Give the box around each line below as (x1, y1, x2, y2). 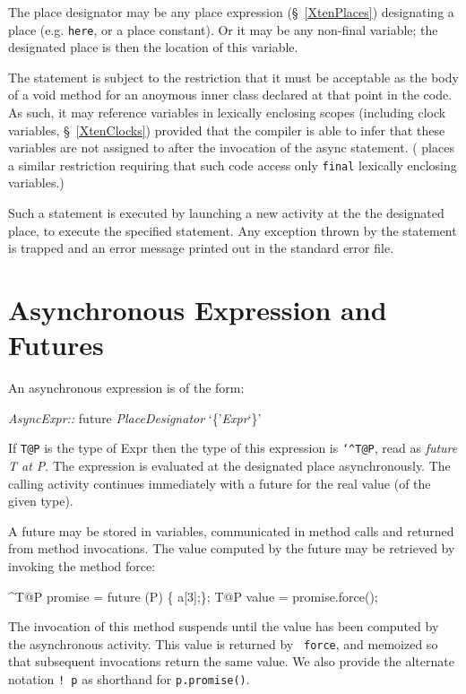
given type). (8, 491, 73, 510)
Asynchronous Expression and (8, 291, 387, 328)
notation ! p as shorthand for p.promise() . (8, 670, 250, 688)
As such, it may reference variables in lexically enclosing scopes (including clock (8, 103, 446, 122)
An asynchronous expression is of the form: (8, 378, 245, 397)
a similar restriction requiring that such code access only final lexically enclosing (8, 155, 457, 174)
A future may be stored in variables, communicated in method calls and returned (8, 521, 454, 540)
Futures (8, 326, 104, 363)
